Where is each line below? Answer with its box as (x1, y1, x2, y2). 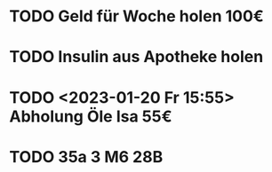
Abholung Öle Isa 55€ (9, 106, 172, 126)
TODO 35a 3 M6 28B (9, 146, 164, 167)
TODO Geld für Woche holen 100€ (9, 6, 264, 27)
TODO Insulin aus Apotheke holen (9, 47, 264, 67)
